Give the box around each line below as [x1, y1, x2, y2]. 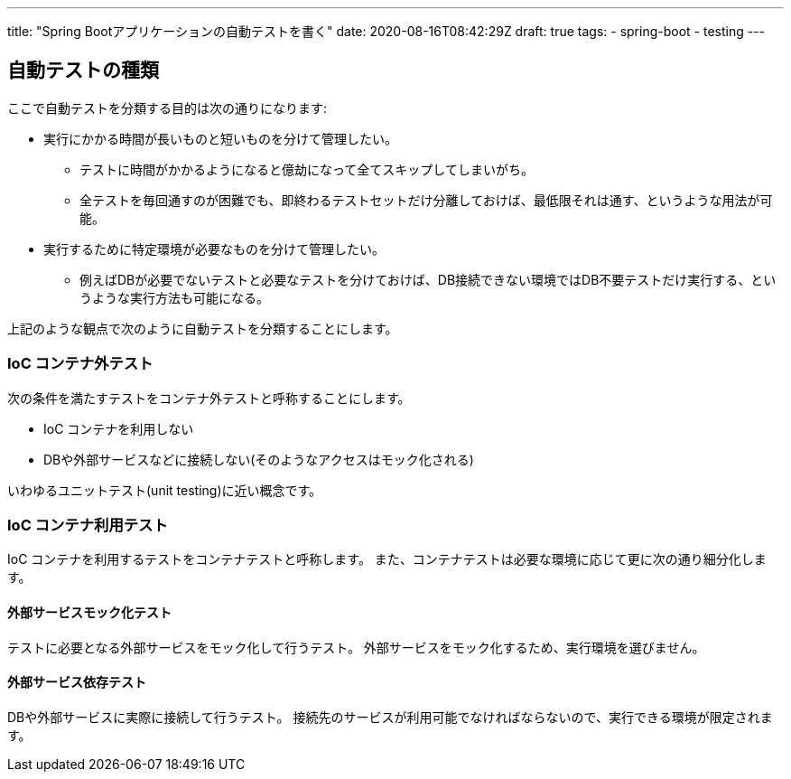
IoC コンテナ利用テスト [7, 515, 168, 534]
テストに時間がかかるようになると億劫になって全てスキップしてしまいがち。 [79, 161, 534, 177]
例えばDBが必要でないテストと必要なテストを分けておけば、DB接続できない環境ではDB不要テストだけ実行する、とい [79, 271, 777, 287]
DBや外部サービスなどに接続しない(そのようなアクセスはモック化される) [43, 451, 474, 467]
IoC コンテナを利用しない [43, 420, 194, 436]
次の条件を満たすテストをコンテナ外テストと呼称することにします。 [7, 389, 411, 406]
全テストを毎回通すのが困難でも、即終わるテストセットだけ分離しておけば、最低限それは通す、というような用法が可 [79, 192, 773, 208]
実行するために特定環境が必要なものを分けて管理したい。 [43, 240, 385, 257]
